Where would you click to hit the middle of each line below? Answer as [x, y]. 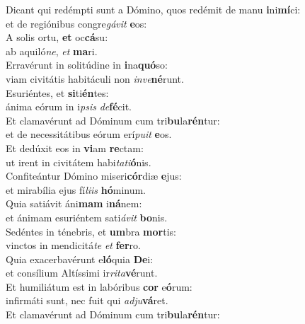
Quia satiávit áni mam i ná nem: [74, 203]
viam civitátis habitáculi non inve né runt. [95, 78]
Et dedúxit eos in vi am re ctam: [75, 147]
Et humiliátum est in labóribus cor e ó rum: [99, 286]
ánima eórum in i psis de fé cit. [69, 106]
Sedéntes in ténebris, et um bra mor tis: [91, 231]
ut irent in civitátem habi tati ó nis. [79, 162]
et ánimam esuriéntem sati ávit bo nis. [87, 217]
